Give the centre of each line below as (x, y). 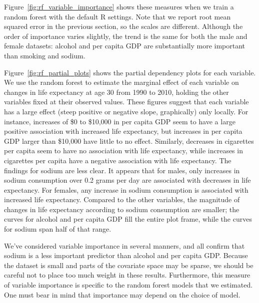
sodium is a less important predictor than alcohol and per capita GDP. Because (126, 255)
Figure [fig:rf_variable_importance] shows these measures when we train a (119, 6)
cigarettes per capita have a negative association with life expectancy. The (118, 160)
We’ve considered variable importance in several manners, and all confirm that (124, 245)
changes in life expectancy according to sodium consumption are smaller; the (122, 209)
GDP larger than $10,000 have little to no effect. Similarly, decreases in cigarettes (129, 141)
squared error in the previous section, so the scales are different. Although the (123, 26)
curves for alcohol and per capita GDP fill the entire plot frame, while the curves (128, 219)
